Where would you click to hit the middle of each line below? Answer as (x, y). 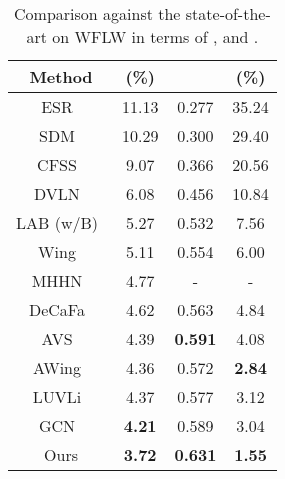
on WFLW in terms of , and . (155, 36)
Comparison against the (97, 13)
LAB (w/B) (57, 222)
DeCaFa (56, 309)
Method (61, 76)
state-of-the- (228, 13)
